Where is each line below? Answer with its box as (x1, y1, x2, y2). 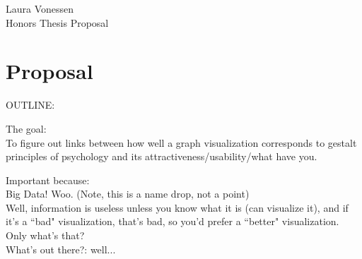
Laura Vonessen (6, 1, 74, 16)
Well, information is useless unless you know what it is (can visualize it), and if (6, 200, 349, 215)
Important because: (6, 172, 90, 187)
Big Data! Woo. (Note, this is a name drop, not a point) (6, 186, 250, 201)
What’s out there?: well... (6, 241, 116, 256)
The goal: (6, 121, 47, 135)
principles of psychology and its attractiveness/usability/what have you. (6, 149, 317, 164)
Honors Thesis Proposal (6, 15, 109, 30)
